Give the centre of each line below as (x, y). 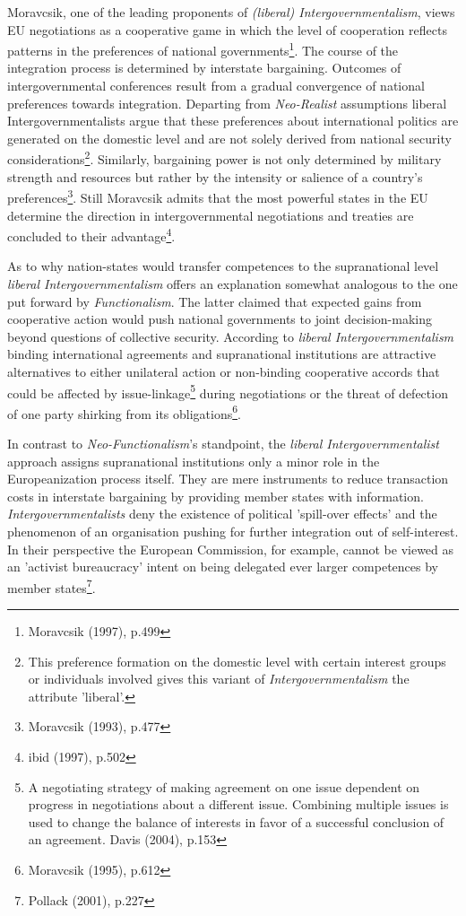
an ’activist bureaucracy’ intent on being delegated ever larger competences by (223, 567)
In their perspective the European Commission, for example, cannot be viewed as (231, 549)
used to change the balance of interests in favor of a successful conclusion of (236, 821)
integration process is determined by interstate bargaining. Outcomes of (204, 68)
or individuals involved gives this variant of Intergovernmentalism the (219, 679)
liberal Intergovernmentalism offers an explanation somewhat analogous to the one (233, 283)
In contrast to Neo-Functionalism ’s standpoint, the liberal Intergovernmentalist (223, 443)
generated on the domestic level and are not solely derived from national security (229, 138)
